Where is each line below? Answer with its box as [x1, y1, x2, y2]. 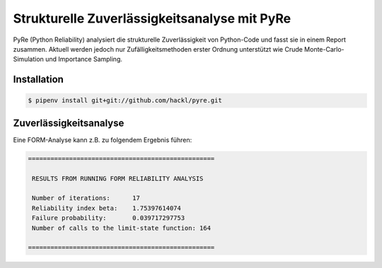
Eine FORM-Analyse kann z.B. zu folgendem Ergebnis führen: [13, 135, 192, 144]
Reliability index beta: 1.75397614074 [32, 204, 182, 212]
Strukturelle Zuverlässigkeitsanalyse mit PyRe [13, 11, 291, 26]
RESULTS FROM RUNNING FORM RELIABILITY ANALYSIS [32, 174, 204, 182]
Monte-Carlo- [304, 45, 345, 53]
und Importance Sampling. [45, 55, 123, 64]
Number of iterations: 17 [32, 194, 141, 202]
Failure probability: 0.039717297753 [32, 214, 185, 222]
